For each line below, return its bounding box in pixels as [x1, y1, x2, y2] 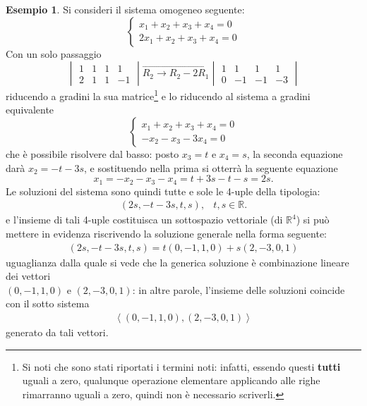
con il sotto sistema [6, 296, 90, 311]
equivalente [6, 102, 54, 117]
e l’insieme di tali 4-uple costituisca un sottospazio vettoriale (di [6, 212, 283, 227]
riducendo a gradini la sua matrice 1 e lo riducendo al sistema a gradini [6, 87, 311, 103]
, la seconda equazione [246, 147, 343, 161]
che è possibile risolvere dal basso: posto [6, 147, 179, 161]
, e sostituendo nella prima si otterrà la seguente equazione [83, 160, 338, 175]
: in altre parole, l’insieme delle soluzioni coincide [132, 282, 345, 297]
